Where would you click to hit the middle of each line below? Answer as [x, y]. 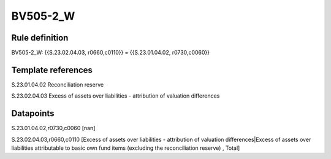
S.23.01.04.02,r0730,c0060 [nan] [53, 128]
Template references [52, 70]
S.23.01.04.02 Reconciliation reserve [58, 84]
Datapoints [33, 114]
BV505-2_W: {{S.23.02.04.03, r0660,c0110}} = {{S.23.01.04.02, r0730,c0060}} [110, 53]
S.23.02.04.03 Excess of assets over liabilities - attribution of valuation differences [116, 96]
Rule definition [40, 38]
